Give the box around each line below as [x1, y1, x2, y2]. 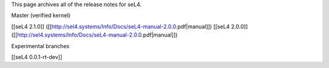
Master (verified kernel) [11, 12, 71, 19]
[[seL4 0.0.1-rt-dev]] [11, 53, 63, 60]
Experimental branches [11, 42, 69, 49]
